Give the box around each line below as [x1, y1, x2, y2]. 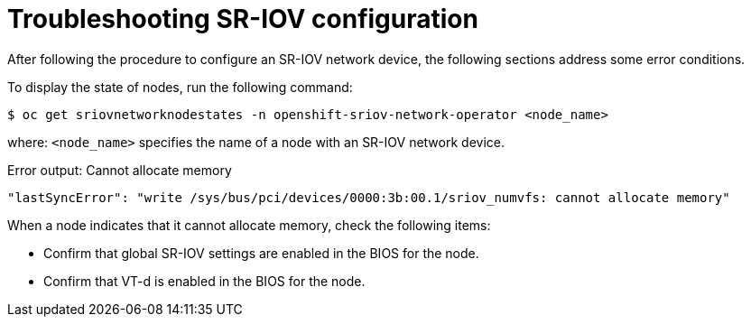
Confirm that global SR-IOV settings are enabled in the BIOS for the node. [43, 245, 479, 261]
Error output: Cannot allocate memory [7, 162, 232, 178]
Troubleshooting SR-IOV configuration [7, 4, 478, 34]
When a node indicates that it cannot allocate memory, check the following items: [7, 217, 491, 233]
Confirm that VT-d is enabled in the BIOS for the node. [43, 273, 366, 289]
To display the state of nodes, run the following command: [7, 79, 353, 95]
